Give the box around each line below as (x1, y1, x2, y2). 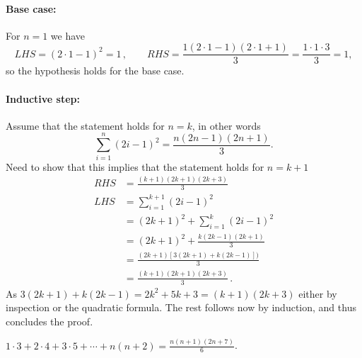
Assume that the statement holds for (6, 118, 165, 133)
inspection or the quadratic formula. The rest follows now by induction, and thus (6, 300, 356, 315)
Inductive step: (6, 91, 81, 106)
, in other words (192, 118, 261, 133)
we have (50, 28, 86, 43)
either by (298, 286, 337, 301)
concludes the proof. (6, 313, 93, 328)
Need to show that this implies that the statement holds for (6, 159, 264, 174)
